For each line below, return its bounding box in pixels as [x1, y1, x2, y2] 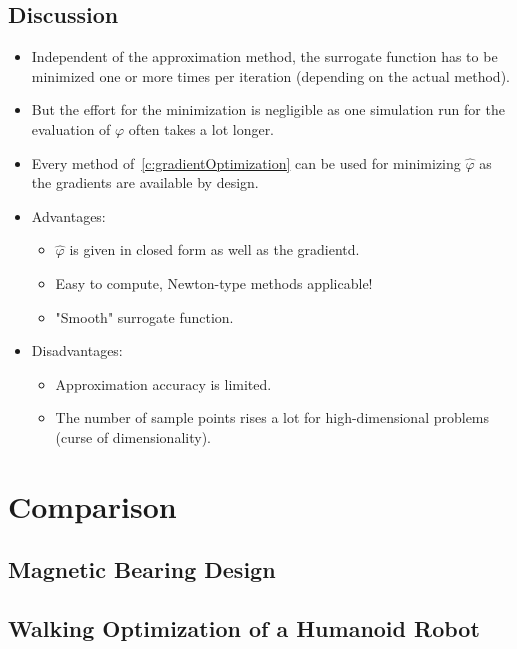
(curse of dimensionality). [55, 426, 211, 447]
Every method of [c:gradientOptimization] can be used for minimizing [31, 152, 461, 173]
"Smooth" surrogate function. [55, 306, 234, 327]
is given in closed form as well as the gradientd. [69, 239, 360, 260]
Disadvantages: [31, 340, 123, 361]
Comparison [8, 485, 177, 526]
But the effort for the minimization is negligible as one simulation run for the [31, 99, 505, 120]
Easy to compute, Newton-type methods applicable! [55, 272, 373, 293]
